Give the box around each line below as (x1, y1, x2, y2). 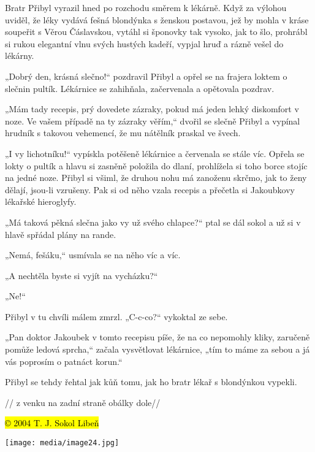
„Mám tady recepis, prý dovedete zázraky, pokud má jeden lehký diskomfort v (5, 102, 299, 115)
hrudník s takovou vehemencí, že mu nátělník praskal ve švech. (5, 126, 241, 139)
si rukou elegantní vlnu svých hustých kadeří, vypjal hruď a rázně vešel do (5, 37, 284, 50)
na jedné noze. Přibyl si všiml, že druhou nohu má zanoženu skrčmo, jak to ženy (5, 171, 307, 184)
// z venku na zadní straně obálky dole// (5, 396, 161, 408)
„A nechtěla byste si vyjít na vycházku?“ (5, 269, 158, 282)
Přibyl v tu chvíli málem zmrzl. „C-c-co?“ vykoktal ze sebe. (5, 310, 228, 323)
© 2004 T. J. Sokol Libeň (5, 416, 99, 429)
